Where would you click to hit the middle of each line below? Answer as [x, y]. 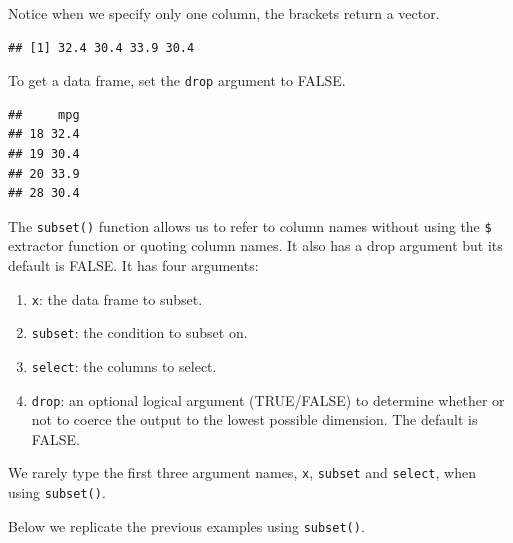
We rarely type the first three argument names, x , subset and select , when [242, 472]
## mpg [44, 114]
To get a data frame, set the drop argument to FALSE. [177, 80]
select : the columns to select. [124, 365]
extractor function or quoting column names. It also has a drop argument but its [255, 245]
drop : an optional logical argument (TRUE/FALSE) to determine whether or [268, 399]
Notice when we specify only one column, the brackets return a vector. [224, 13]
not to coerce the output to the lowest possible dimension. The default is [254, 419]
